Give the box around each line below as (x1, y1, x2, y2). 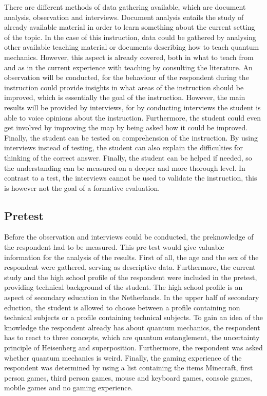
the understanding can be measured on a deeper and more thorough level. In (4, 162, 245, 173)
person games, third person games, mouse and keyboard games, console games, (4, 372, 252, 383)
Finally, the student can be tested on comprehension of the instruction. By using (4, 132, 258, 143)
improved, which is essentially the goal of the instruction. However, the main (4, 92, 245, 103)
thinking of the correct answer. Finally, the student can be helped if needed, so (4, 152, 252, 163)
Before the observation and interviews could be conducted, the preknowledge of (4, 231, 254, 242)
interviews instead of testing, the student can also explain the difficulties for (4, 142, 243, 153)
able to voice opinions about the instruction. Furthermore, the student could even (4, 112, 261, 123)
